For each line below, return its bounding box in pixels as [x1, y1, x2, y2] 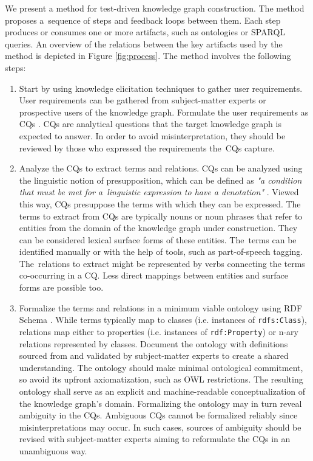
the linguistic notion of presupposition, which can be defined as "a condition [19, 173, 302, 186]
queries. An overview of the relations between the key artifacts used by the [5, 37, 283, 50]
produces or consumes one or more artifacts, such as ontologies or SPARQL [5, 26, 286, 38]
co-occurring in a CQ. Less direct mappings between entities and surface [19, 269, 289, 282]
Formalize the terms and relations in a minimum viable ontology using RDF [19, 301, 303, 314]
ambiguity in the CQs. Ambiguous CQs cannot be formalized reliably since [19, 409, 298, 421]
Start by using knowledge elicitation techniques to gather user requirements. [19, 81, 303, 94]
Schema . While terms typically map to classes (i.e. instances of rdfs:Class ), [19, 313, 307, 326]
